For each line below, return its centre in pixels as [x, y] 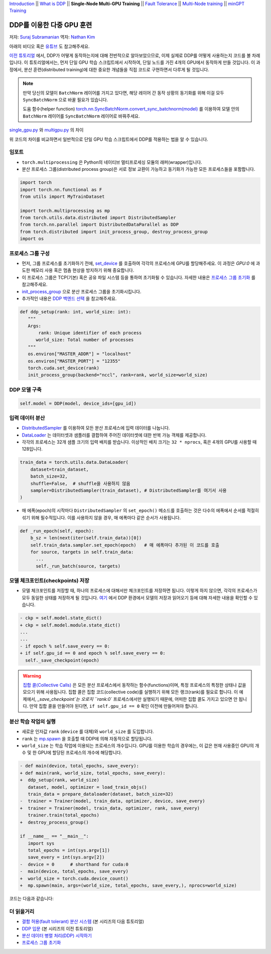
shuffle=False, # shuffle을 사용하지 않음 [80, 483]
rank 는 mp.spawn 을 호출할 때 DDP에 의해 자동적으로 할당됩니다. [87, 738]
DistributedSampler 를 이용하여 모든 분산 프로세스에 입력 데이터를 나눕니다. [96, 428]
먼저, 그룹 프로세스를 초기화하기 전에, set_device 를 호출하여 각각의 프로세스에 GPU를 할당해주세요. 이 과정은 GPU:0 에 [139, 263]
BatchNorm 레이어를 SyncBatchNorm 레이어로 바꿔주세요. [81, 116]
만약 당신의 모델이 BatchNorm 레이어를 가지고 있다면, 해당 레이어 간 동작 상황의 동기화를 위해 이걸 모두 [123, 92]
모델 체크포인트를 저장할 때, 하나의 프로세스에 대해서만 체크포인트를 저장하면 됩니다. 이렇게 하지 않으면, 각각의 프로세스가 [140, 591]
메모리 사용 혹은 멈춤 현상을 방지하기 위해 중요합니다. [83, 270]
